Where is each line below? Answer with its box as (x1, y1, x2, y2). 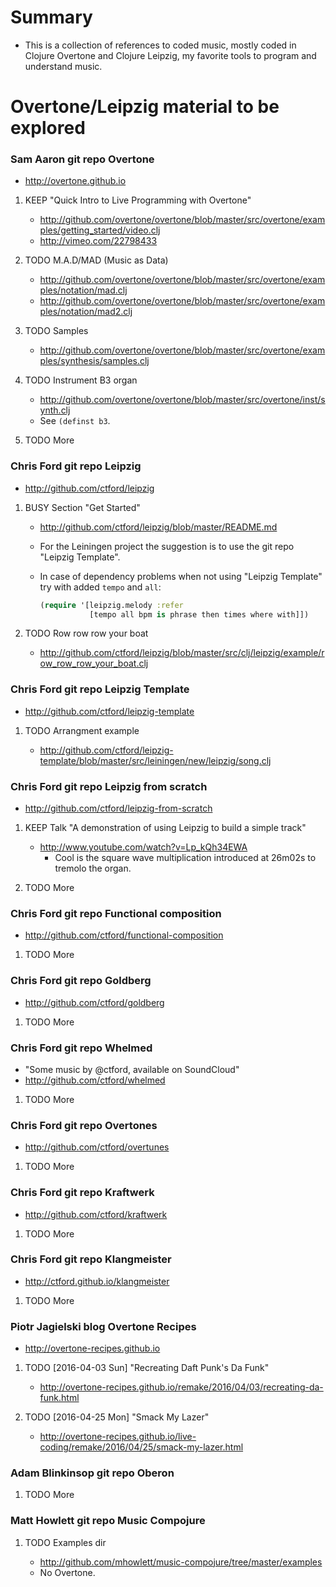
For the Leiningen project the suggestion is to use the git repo (39, 540, 295, 552)
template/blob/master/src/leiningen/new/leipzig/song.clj (39, 754, 272, 766)
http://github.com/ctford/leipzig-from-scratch (24, 802, 213, 815)
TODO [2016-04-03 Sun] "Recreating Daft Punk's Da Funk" (24, 1362, 270, 1374)
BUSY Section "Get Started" (24, 501, 141, 513)
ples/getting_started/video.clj (39, 224, 161, 236)
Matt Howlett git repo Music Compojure (10, 1514, 206, 1528)
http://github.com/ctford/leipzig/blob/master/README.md (39, 521, 278, 533)
